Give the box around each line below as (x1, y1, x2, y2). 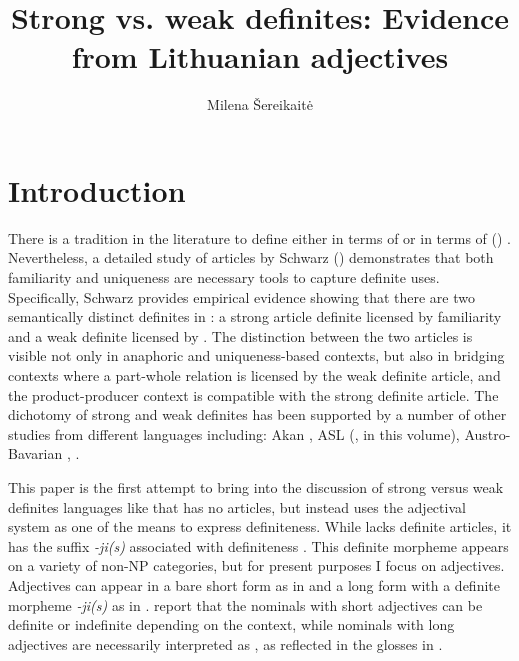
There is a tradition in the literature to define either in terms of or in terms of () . (8, 227, 511, 248)
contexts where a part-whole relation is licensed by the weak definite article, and (8, 365, 501, 385)
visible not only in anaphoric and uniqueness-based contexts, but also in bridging (8, 345, 505, 366)
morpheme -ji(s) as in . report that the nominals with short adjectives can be (8, 594, 483, 615)
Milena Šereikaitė (207, 94, 313, 115)
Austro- (464, 423, 511, 444)
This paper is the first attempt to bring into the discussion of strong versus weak (8, 476, 504, 497)
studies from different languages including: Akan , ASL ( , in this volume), (8, 423, 460, 444)
